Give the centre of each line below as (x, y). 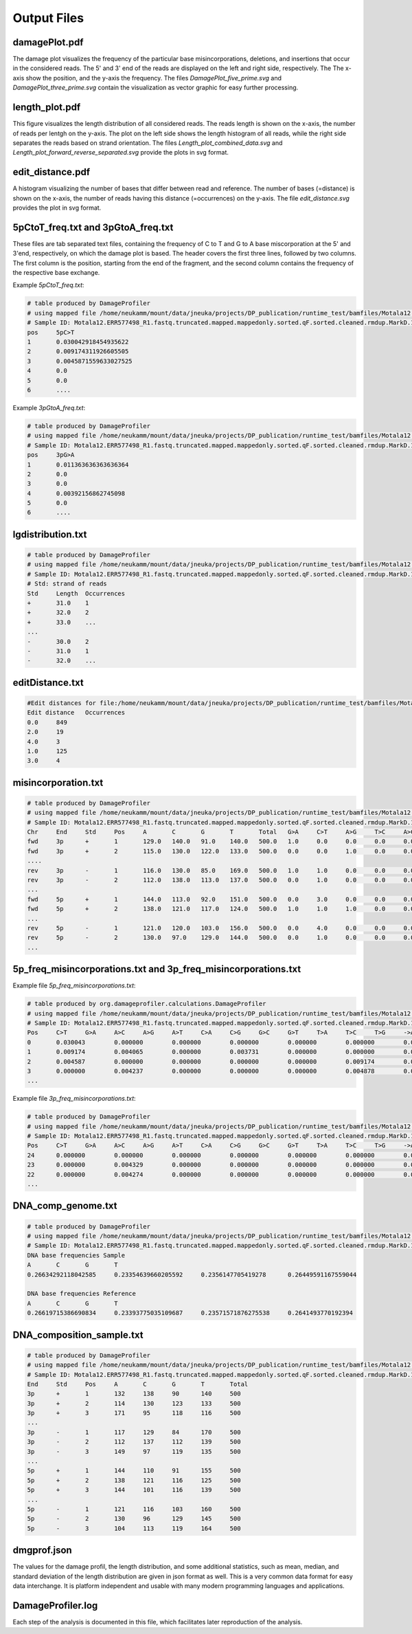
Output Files (48, 18)
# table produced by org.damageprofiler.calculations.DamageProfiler (147, 1004)
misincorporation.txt (58, 782)
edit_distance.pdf (51, 172)
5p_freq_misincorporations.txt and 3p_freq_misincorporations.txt (157, 969)
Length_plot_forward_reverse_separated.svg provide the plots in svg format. (121, 153)
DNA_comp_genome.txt (65, 1206)
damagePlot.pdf (48, 42)
